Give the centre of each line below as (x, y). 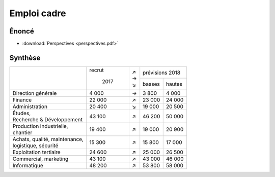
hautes (174, 84)
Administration (30, 107)
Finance (22, 100)
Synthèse (25, 58)
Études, (22, 113)
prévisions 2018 (162, 73)
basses (151, 84)
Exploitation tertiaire (36, 152)
